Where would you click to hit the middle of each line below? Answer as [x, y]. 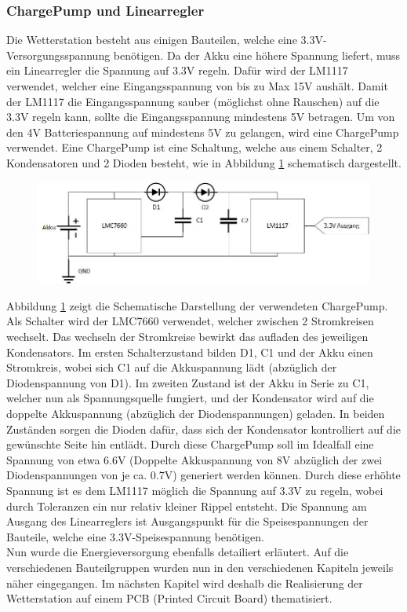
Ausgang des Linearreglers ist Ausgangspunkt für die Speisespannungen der [187, 521]
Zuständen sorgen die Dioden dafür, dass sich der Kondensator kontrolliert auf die [203, 429]
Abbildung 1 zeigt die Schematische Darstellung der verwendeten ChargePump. [197, 305]
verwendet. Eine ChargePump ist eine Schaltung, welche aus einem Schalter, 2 [194, 147]
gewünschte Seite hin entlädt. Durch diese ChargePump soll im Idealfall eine [190, 444]
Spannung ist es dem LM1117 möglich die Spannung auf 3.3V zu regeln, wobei [195, 491]
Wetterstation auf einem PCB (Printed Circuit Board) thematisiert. [169, 598]
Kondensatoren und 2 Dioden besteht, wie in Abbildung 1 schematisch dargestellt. [204, 162]
